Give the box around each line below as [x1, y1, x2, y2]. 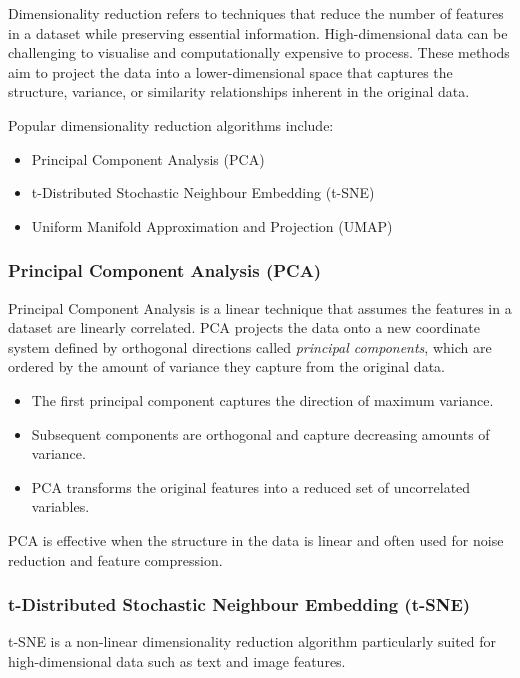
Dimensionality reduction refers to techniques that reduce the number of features [8, 3, 504, 23]
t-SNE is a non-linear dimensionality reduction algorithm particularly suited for [8, 631, 497, 652]
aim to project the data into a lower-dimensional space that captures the [8, 61, 453, 82]
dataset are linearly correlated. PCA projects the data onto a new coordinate [8, 317, 480, 338]
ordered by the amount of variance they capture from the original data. [8, 356, 445, 377]
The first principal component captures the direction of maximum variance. [31, 389, 494, 410]
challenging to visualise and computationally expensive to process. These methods [8, 42, 510, 63]
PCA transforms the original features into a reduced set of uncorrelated [31, 476, 471, 497]
